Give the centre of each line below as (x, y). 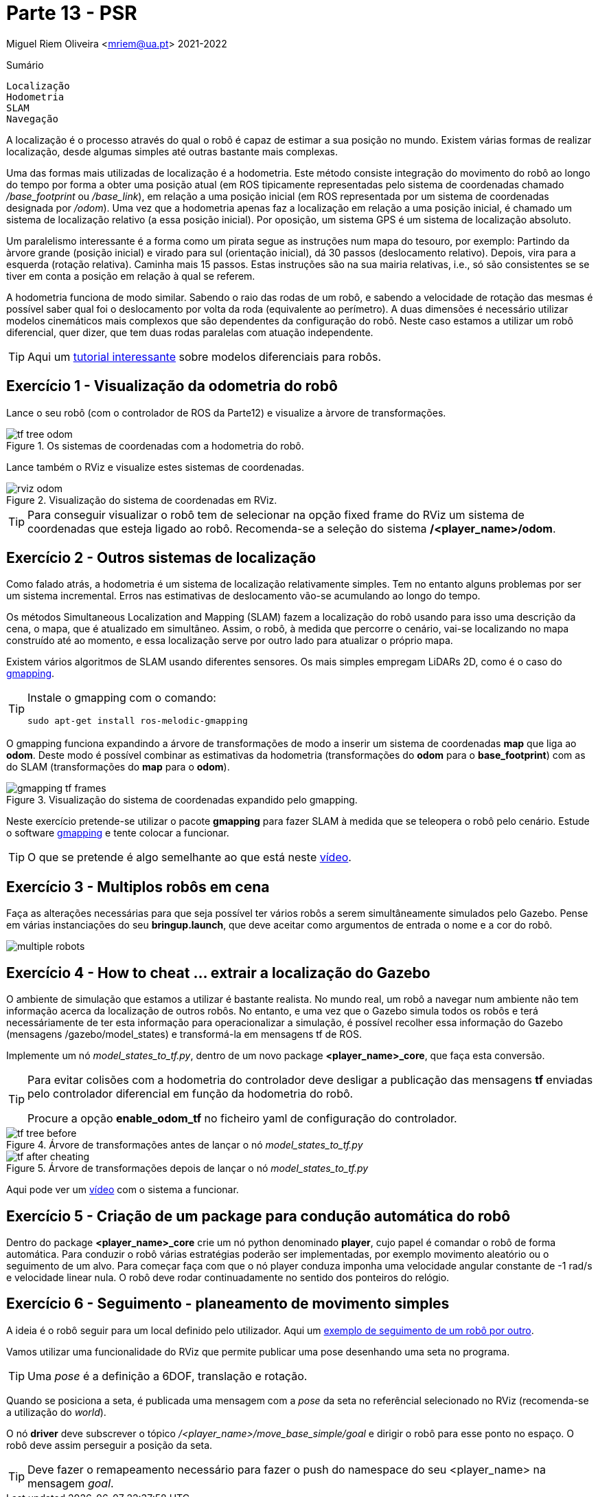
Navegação (32, 119)
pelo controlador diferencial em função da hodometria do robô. (191, 1094)
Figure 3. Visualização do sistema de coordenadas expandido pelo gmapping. (182, 800)
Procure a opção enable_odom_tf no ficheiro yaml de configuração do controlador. (242, 1119)
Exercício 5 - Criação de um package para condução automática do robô (258, 1216)
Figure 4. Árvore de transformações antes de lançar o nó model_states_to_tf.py (185, 1145)
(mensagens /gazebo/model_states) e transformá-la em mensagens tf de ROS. (184, 1034)
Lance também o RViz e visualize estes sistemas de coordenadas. (155, 467)
